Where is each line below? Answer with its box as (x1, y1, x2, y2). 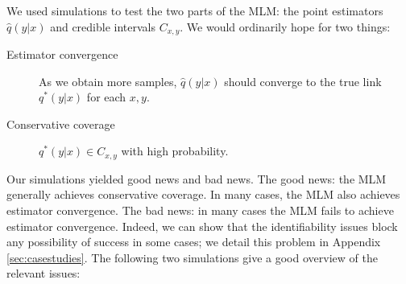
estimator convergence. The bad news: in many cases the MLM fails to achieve (6, 202, 394, 219)
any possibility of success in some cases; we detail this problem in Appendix (6, 233, 381, 250)
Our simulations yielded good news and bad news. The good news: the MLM (6, 170, 387, 187)
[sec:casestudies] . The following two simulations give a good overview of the (6, 249, 378, 265)
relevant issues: (6, 265, 81, 282)
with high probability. (121, 142, 229, 159)
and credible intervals (50, 18, 156, 35)
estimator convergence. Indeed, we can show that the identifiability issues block (6, 217, 398, 234)
